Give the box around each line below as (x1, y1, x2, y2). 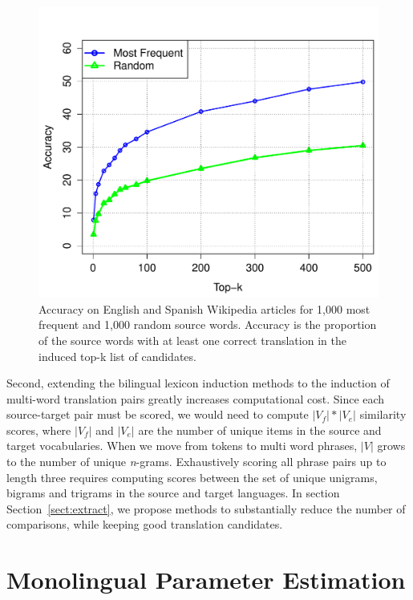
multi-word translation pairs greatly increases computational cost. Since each (6, 390, 385, 407)
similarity (359, 406, 407, 423)
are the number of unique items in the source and (138, 421, 382, 438)
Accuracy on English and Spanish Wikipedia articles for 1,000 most (38, 300, 370, 317)
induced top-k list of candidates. (38, 347, 196, 364)
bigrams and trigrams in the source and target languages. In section (6, 484, 340, 501)
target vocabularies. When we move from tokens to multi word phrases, (6, 437, 358, 454)
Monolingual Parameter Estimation (6, 563, 406, 596)
